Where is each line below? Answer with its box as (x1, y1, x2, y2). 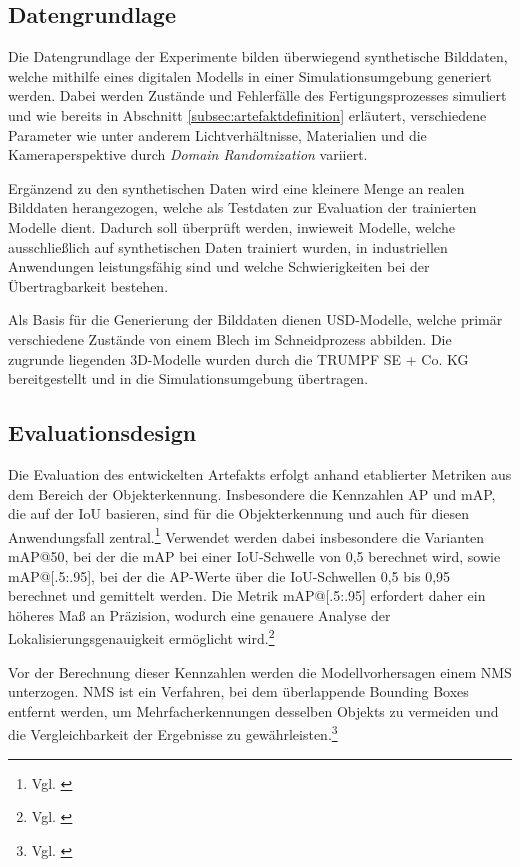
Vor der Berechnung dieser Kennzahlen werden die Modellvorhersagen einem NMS (8, 661, 512, 682)
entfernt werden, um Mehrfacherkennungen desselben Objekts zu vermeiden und (8, 700, 499, 721)
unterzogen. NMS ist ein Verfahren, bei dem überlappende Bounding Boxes (8, 681, 469, 702)
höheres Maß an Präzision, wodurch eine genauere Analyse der (8, 604, 391, 625)
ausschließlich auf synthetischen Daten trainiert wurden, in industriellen (8, 236, 448, 257)
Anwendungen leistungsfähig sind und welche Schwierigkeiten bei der (8, 256, 430, 277)
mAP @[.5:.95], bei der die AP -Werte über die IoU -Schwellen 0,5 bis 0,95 (8, 565, 451, 586)
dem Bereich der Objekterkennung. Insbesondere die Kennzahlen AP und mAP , (8, 483, 496, 504)
